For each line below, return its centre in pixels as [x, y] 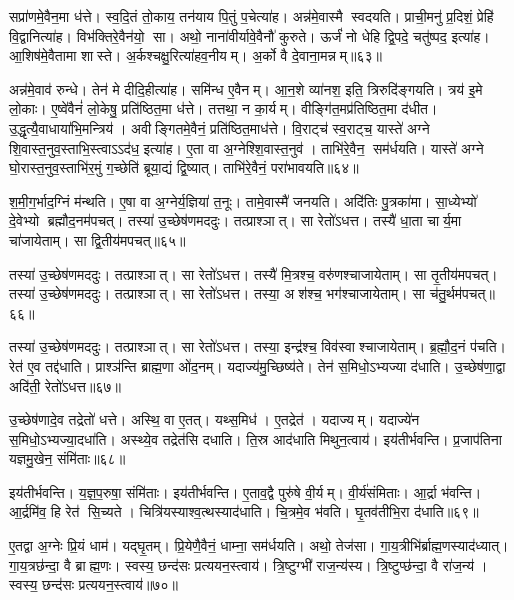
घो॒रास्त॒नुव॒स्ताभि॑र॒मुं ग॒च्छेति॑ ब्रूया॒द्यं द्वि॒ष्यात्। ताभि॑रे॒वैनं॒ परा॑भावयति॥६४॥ [184, 167]
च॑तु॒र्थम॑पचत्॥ [462, 293]
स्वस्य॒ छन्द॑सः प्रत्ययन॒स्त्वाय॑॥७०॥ [93, 584]
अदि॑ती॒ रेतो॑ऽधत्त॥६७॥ [65, 385]
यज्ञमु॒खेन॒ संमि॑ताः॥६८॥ [67, 458]
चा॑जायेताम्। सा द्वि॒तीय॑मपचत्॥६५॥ [97, 239]
